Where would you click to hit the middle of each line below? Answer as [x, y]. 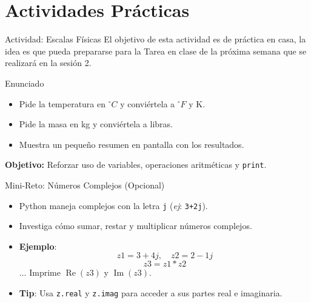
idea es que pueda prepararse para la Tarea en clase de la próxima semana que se [156, 51]
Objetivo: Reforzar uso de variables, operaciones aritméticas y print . [136, 165]
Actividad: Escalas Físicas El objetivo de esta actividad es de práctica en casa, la [155, 39]
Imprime [45, 272]
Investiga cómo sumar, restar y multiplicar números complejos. [135, 226]
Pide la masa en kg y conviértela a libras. [96, 124]
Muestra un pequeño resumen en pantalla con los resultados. [132, 144]
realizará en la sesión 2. [48, 63]
